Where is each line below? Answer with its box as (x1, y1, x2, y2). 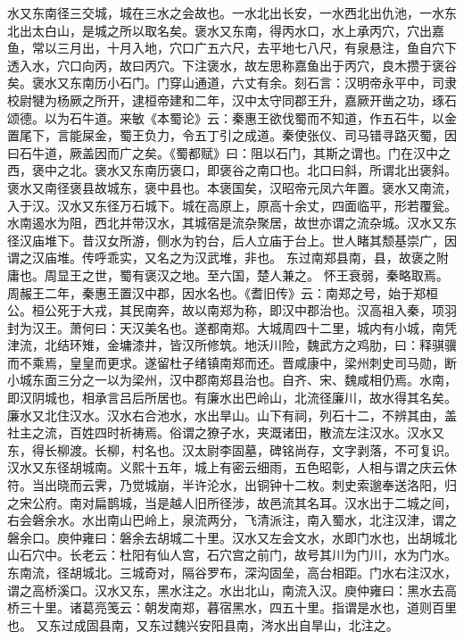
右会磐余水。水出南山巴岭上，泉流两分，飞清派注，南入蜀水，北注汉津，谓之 (7, 511, 457, 529)
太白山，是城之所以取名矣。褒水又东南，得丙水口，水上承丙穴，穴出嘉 (31, 21, 444, 39)
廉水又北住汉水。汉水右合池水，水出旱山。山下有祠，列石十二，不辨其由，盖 (7, 405, 457, 424)
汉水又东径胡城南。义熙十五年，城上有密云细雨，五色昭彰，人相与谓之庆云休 (7, 458, 457, 477)
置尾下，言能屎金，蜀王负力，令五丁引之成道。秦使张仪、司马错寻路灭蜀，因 (7, 126, 457, 145)
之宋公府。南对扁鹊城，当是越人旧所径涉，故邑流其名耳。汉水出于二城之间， (7, 493, 457, 511)
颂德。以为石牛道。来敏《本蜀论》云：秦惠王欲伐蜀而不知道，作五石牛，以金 (7, 108, 457, 127)
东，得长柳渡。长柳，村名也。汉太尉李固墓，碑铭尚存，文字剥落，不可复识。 (7, 440, 457, 459)
